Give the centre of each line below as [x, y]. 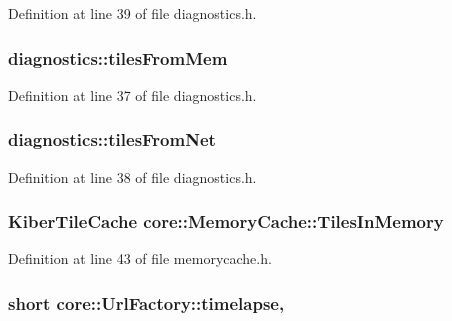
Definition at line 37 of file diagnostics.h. [132, 94]
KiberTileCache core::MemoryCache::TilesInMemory [226, 221]
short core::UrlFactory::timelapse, [146, 302]
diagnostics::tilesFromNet [112, 139]
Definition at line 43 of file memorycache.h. [140, 258]
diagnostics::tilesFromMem [118, 57]
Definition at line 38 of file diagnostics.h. [132, 176]
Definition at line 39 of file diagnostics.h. [132, 13]
